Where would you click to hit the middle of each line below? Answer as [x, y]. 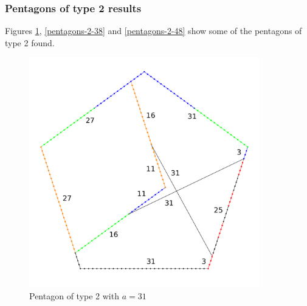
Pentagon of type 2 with [74, 295]
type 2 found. [30, 42]
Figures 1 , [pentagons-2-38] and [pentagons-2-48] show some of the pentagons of [153, 31]
